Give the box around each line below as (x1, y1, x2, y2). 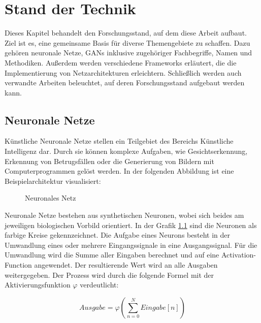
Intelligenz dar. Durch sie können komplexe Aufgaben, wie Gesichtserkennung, (5, 146, 248, 156)
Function (5, 260, 32, 270)
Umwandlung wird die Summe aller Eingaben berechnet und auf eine (5, 249, 219, 260)
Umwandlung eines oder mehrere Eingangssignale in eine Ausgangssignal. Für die (5, 239, 257, 250)
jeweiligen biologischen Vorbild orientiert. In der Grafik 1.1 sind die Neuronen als (5, 219, 257, 230)
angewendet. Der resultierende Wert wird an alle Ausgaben (34, 260, 218, 270)
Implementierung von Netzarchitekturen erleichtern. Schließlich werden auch (5, 67, 242, 78)
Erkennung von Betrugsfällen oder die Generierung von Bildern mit (5, 155, 214, 166)
